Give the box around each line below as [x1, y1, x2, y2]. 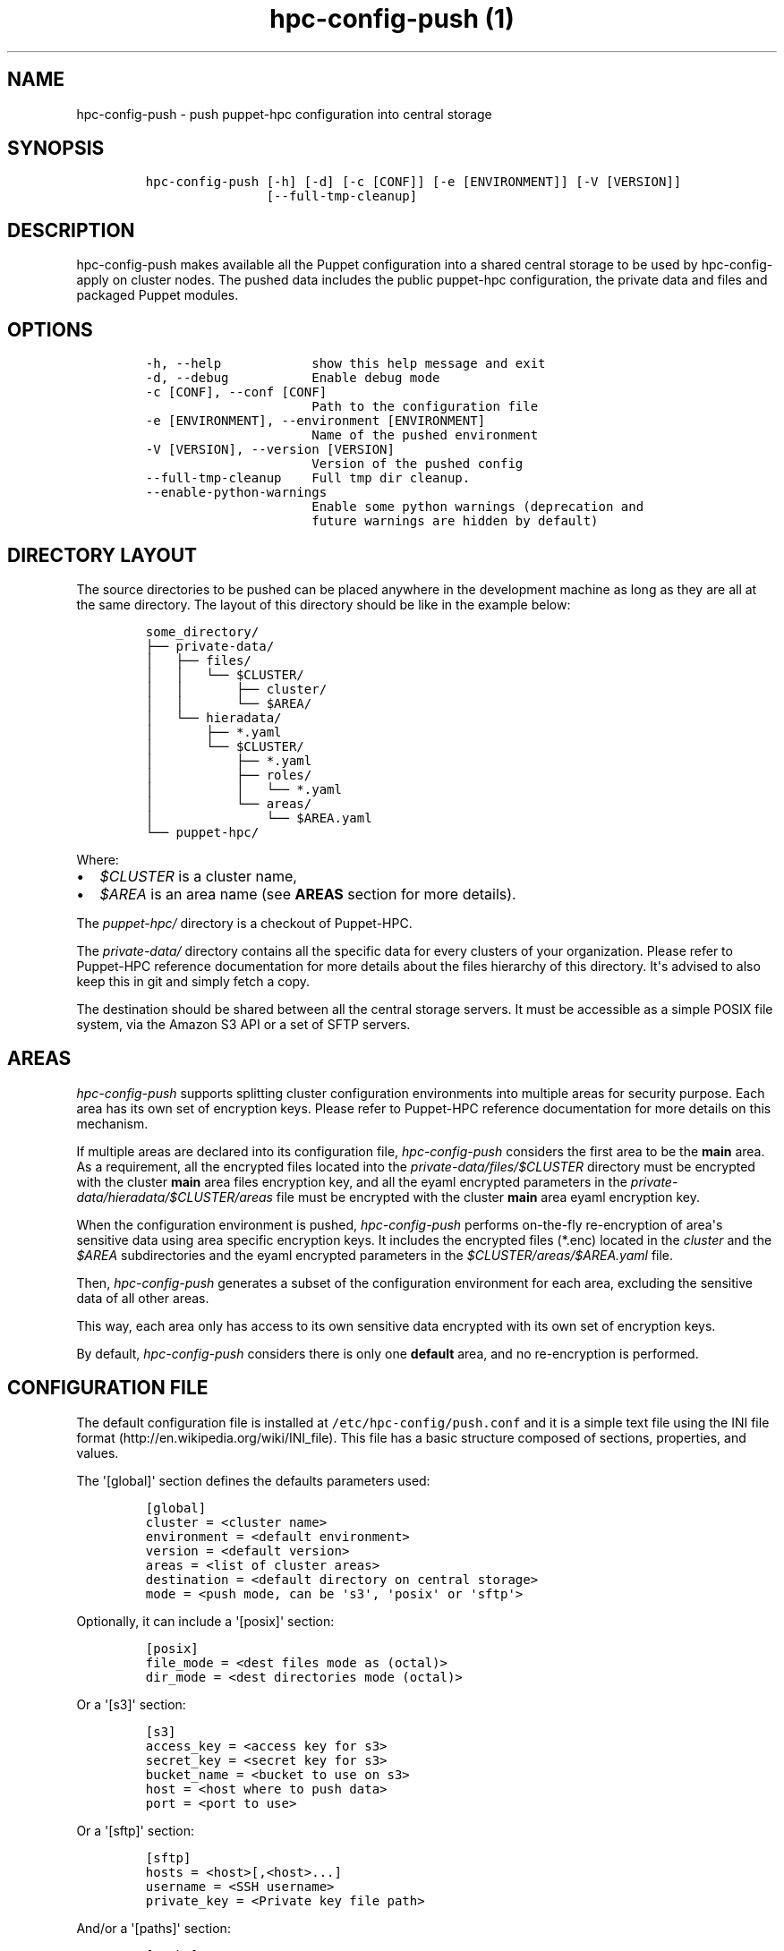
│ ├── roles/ [145, 767, 312, 782]
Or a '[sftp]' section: [76, 1822, 194, 1838]
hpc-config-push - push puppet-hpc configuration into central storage [76, 106, 492, 122]
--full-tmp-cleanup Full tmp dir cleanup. [145, 471, 471, 486]
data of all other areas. [76, 1290, 209, 1306]
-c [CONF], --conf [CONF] [145, 385, 328, 400]
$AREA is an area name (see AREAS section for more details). [99, 884, 516, 903]
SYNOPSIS [7, 137, 105, 160]
